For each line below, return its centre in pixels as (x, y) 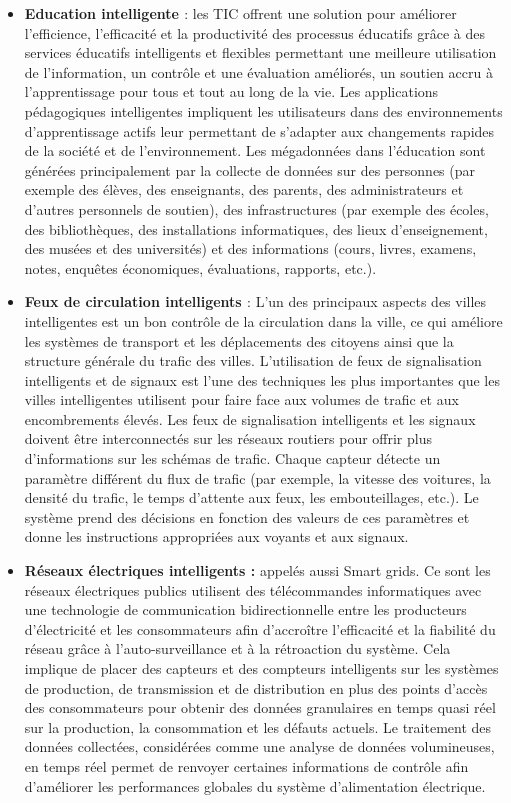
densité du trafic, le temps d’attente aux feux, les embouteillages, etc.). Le (251, 497)
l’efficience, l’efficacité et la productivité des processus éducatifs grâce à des (254, 32)
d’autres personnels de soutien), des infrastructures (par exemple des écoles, (256, 208)
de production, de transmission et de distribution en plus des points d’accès (256, 687)
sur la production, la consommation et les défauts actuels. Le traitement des (258, 726)
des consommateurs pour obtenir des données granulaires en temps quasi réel (260, 707)
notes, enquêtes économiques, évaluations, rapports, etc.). (200, 267)
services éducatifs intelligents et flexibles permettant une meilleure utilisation (260, 52)
